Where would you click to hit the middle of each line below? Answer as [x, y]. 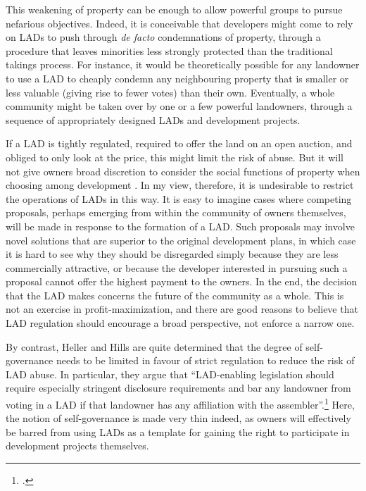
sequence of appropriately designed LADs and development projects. [153, 119]
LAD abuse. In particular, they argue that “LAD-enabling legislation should [170, 374]
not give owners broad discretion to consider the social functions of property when [183, 171]
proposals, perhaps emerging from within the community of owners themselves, [176, 212]
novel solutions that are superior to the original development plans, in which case [181, 240]
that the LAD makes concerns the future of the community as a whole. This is [175, 295]
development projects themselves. [77, 446]
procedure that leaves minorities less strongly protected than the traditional [169, 50]
